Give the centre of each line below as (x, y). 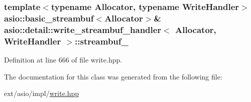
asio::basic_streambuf (49, 18)
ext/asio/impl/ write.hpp (42, 93)
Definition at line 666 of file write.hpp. (63, 59)
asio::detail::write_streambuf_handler (83, 29)
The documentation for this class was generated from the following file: (113, 76)
